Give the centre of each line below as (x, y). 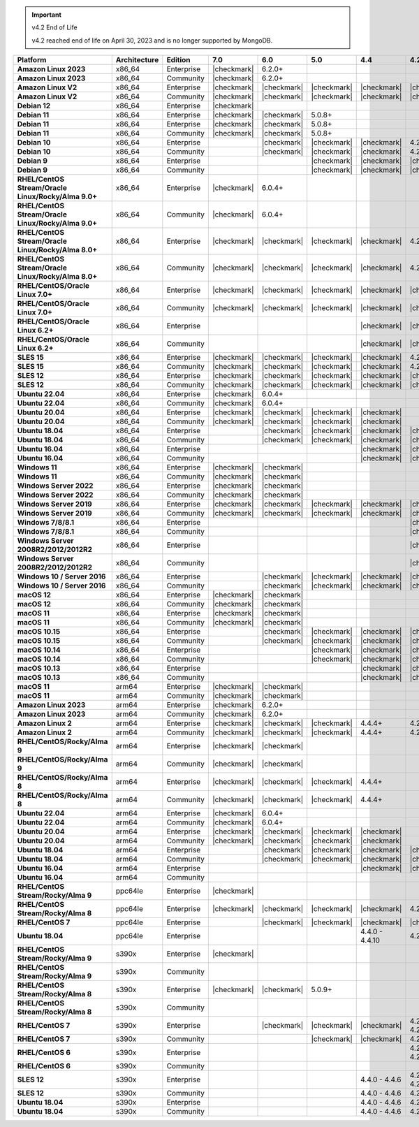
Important (47, 15)
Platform (32, 60)
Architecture (137, 60)
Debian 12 (34, 106)
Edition (178, 60)
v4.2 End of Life (54, 27)
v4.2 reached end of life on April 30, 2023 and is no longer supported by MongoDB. (152, 40)
